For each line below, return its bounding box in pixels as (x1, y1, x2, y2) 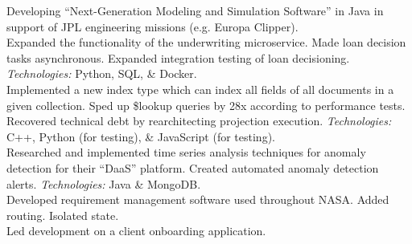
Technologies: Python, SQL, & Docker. (6, 65, 197, 82)
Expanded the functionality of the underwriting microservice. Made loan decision (6, 34, 406, 51)
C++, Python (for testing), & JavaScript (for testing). (6, 128, 275, 144)
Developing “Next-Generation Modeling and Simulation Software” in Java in (6, 2, 384, 18)
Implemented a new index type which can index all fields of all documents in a (6, 80, 394, 97)
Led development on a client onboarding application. (6, 222, 266, 239)
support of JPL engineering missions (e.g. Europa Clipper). (6, 18, 299, 35)
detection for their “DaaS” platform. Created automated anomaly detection (6, 159, 379, 176)
